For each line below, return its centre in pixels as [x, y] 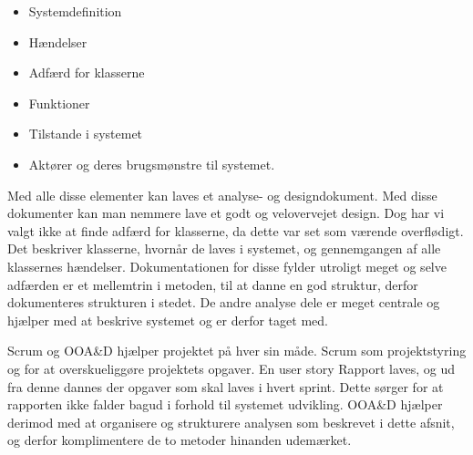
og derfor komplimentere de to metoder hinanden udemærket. [180, 440]
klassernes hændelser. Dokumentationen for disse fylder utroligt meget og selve [227, 266]
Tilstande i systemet [86, 134]
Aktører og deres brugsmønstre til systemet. [152, 164]
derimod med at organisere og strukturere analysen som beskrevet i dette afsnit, [231, 422]
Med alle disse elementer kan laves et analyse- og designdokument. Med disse [222, 195]
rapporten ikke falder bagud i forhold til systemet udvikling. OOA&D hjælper [225, 404]
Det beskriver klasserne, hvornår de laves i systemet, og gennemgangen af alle [224, 248]
